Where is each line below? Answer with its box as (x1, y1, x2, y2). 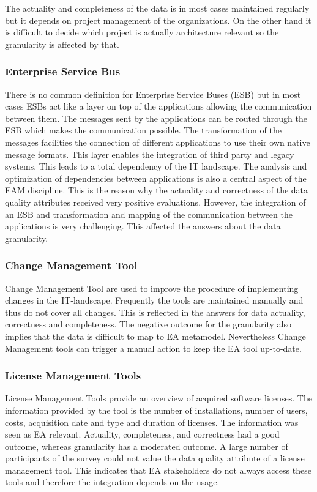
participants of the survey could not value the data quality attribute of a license (5, 452, 305, 464)
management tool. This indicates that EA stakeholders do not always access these (5, 463, 311, 476)
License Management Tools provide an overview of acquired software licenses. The (5, 392, 312, 404)
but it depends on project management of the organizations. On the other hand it (5, 13, 311, 26)
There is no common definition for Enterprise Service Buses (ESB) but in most (5, 88, 301, 100)
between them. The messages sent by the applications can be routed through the (5, 111, 307, 124)
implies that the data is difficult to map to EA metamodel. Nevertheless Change (5, 329, 306, 342)
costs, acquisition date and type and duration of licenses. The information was (5, 416, 299, 428)
